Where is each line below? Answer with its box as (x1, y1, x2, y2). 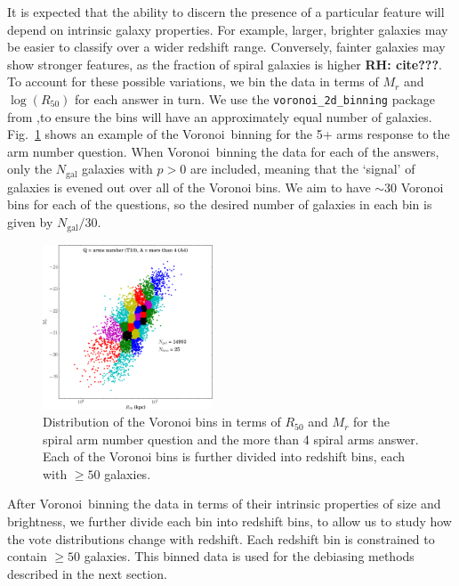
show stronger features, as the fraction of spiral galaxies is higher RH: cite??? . (7, 54, 442, 73)
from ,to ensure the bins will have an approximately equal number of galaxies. (7, 107, 432, 126)
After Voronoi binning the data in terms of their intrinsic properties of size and (7, 494, 441, 513)
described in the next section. (7, 564, 167, 582)
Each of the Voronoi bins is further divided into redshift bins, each (43, 447, 406, 466)
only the (7, 159, 52, 178)
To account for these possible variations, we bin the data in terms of (7, 72, 379, 91)
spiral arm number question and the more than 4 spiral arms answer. (43, 429, 419, 448)
